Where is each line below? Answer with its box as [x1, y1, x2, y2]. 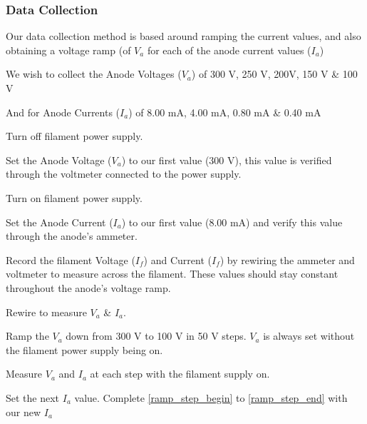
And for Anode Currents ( [6, 104, 120, 119]
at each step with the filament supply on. [90, 366, 270, 381]
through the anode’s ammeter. [6, 228, 138, 243]
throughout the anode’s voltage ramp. [6, 280, 171, 295]
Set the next [6, 390, 60, 405]
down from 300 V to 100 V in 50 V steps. [66, 328, 247, 343]
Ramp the [6, 328, 49, 343]
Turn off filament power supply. [6, 128, 143, 143]
